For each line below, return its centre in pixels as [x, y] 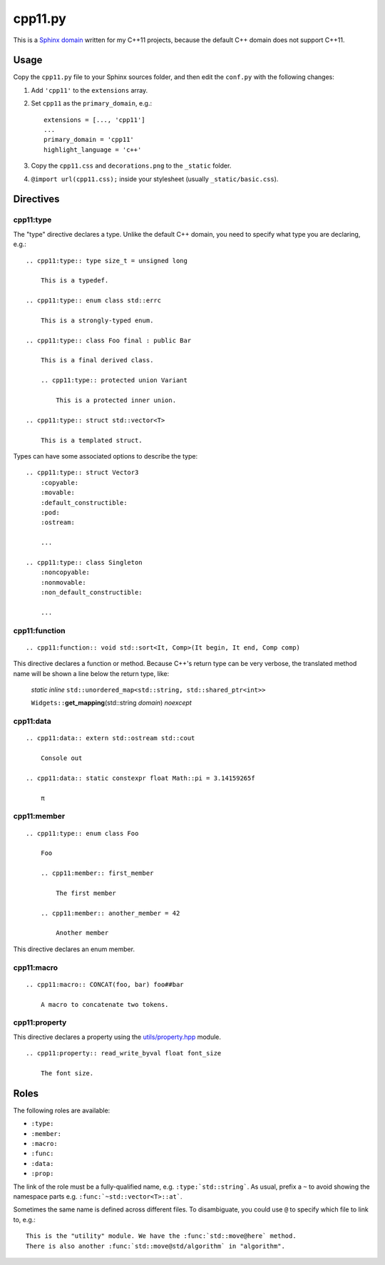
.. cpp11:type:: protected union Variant [114, 380]
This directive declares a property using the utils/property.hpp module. [117, 1037]
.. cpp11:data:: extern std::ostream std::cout [111, 738]
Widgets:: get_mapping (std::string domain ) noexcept [111, 703]
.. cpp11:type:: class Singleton [84, 562]
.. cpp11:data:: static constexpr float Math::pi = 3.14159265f [141, 778]
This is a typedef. [75, 281]
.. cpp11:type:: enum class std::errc [94, 301]
